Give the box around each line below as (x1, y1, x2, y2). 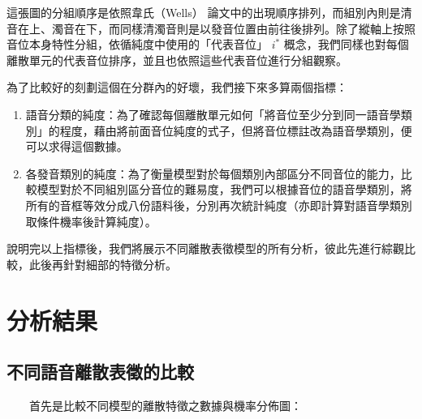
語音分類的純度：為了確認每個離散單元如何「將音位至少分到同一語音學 (25, 105, 401, 122)
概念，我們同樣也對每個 (283, 36, 409, 53)
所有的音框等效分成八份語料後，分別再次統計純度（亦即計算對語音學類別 (25, 196, 412, 213)
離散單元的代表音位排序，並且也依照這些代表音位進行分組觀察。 (6, 51, 347, 68)
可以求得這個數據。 (25, 138, 128, 155)
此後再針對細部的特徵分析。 (28, 255, 177, 272)
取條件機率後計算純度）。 (25, 212, 157, 229)
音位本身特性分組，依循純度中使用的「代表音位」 (6, 36, 268, 53)
